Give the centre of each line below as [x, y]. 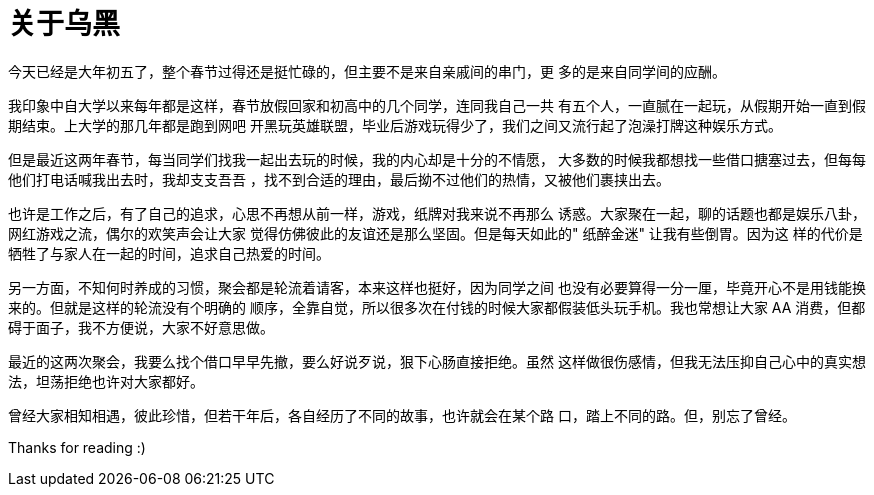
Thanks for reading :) [77, 447]
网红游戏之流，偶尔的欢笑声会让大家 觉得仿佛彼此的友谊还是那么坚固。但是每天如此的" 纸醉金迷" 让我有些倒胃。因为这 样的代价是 [435, 233]
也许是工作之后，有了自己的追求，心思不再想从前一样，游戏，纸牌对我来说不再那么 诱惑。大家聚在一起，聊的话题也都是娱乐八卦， [437, 213]
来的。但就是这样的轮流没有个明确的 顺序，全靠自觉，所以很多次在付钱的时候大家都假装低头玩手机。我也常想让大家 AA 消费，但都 [437, 307]
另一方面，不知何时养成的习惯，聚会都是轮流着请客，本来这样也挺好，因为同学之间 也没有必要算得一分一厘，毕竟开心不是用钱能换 [437, 287]
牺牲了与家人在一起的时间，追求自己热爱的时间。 [169, 253]
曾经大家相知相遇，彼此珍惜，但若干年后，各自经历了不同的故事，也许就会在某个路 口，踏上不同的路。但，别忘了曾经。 [402, 415]
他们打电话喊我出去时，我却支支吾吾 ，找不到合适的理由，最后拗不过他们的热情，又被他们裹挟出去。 [339, 179]
